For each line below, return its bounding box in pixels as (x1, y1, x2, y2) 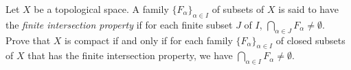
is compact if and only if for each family (65, 33, 233, 47)
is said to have (278, 2, 339, 16)
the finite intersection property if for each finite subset (5, 17, 233, 31)
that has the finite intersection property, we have (27, 48, 233, 63)
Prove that (5, 33, 51, 47)
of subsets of (212, 2, 264, 16)
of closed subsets (275, 33, 346, 47)
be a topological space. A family (34, 2, 169, 16)
